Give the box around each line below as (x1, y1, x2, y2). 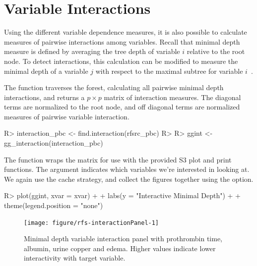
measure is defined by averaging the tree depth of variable (4, 46, 180, 56)
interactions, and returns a (4, 92, 85, 102)
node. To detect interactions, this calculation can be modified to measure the (4, 55, 238, 66)
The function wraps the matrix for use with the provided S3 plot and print (4, 154, 232, 164)
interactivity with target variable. (24, 253, 126, 263)
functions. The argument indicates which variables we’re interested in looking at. (4, 164, 250, 174)
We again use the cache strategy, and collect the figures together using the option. (4, 173, 254, 184)
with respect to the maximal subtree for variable (95, 65, 243, 76)
